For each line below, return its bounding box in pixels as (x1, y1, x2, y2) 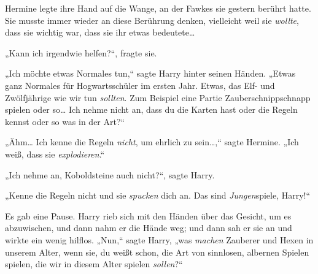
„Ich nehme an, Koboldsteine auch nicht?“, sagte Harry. (5, 168, 215, 181)
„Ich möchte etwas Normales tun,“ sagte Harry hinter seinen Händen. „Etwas (5, 67, 296, 80)
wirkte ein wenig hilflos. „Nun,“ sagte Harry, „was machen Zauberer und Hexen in (5, 233, 314, 246)
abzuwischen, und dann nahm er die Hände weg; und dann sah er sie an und (5, 221, 292, 234)
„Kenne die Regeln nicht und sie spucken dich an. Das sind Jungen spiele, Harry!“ (5, 189, 311, 202)
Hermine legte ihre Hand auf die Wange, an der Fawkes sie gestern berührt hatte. (5, 2, 311, 14)
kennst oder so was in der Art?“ (5, 115, 125, 127)
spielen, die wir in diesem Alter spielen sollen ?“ (5, 257, 183, 270)
